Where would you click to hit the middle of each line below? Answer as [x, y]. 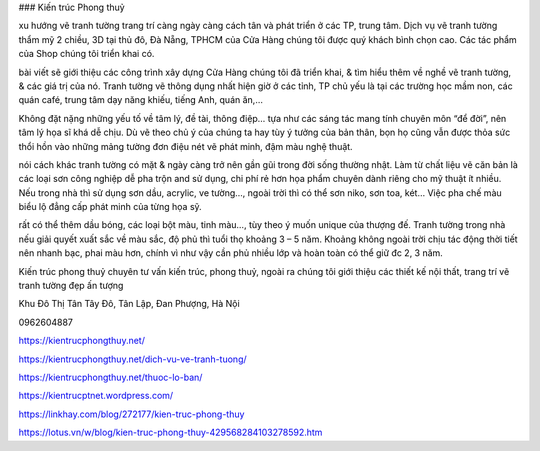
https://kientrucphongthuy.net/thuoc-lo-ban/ [110, 377]
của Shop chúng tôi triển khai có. [86, 54]
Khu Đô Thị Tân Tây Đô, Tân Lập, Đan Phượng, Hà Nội [129, 304]
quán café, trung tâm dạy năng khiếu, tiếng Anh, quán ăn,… [141, 100]
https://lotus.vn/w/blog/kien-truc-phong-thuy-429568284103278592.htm [170, 432]
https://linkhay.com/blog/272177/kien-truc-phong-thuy [131, 414]
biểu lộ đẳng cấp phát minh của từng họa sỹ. [110, 207]
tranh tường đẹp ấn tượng [71, 286]
